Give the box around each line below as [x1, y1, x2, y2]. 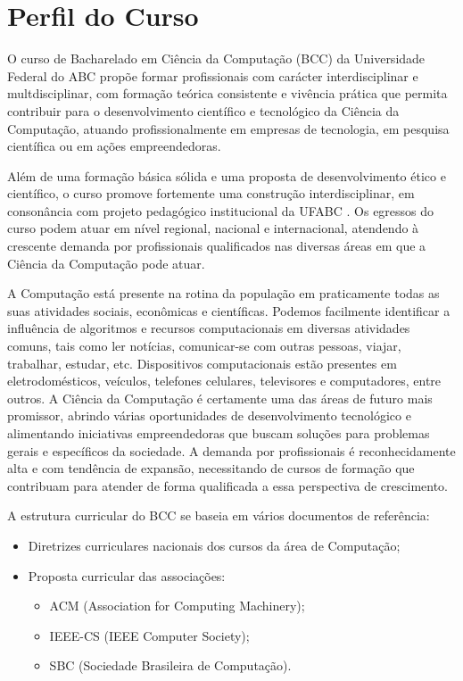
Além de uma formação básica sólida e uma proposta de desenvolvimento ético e [7, 166, 446, 185]
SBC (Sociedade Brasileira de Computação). [49, 656, 292, 675]
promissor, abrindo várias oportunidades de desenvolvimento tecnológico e [7, 406, 411, 425]
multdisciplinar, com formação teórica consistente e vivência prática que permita [7, 84, 448, 103]
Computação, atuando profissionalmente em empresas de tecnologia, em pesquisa [7, 119, 450, 137]
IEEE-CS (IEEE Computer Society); [49, 626, 250, 644]
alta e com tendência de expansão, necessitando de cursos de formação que [7, 459, 415, 478]
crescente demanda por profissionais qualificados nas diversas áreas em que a [7, 237, 426, 255]
